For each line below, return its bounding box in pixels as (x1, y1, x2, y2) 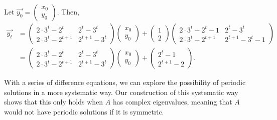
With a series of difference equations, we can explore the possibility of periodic (4, 77, 246, 87)
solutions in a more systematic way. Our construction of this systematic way (4, 86, 238, 97)
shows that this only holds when (4, 96, 103, 107)
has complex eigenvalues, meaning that (112, 96, 232, 107)
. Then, (57, 6, 79, 16)
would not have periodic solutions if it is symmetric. (4, 106, 164, 116)
